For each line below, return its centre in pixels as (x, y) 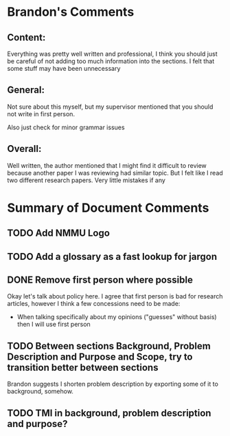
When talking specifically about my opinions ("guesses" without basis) (117, 317)
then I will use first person (54, 325)
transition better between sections (83, 368)
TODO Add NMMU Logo (58, 233)
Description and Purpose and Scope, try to (100, 357)
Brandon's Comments (71, 12)
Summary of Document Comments (108, 208)
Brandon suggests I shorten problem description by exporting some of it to (113, 384)
